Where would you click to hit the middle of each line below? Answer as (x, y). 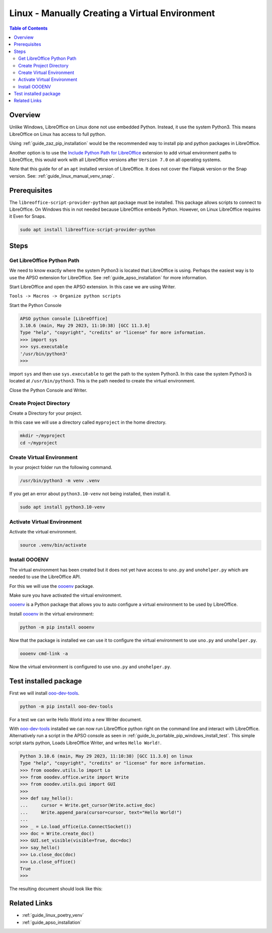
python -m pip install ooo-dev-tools (66, 706)
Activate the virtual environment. (43, 532)
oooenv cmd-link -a (44, 653)
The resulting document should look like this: (56, 889)
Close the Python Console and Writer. (48, 390)
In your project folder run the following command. (61, 468)
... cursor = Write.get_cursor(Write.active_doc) (88, 805)
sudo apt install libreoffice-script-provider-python (88, 230)
